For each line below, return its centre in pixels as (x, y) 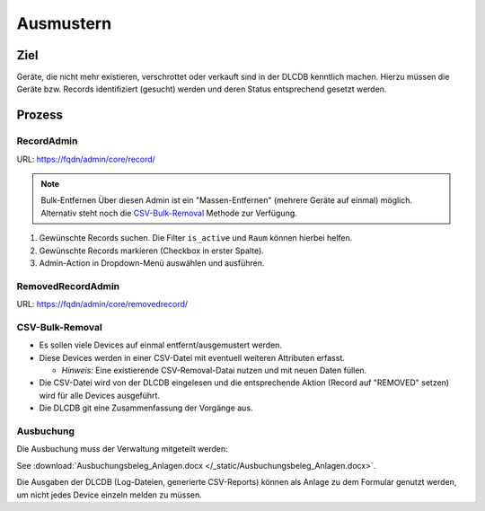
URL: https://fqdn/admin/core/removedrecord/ (102, 304)
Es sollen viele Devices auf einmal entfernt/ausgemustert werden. (161, 345)
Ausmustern (64, 23)
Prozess (40, 115)
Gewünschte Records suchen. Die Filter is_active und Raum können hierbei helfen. (196, 238)
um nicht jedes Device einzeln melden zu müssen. (109, 495)
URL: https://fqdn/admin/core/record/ (86, 159)
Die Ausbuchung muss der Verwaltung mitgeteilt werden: (122, 449)
